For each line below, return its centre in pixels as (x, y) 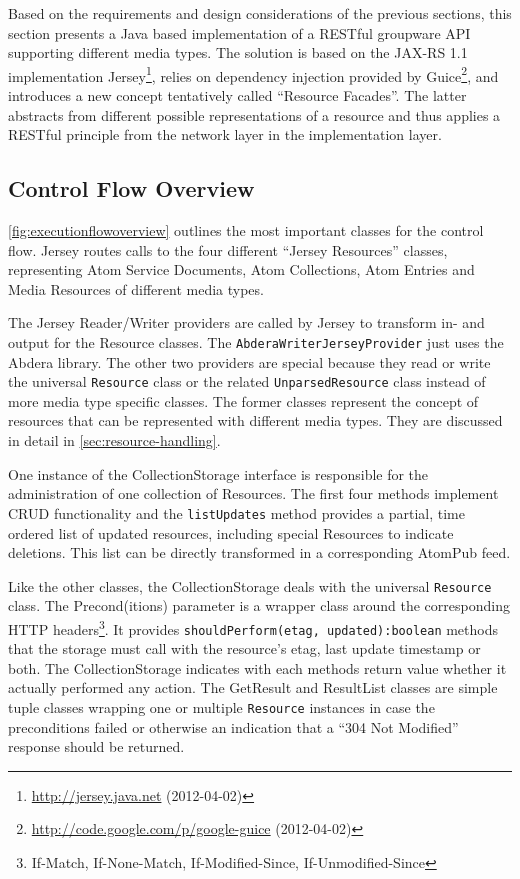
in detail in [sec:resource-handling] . (114, 440)
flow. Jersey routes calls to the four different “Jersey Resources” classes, (228, 249)
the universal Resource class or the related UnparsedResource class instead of (247, 381)
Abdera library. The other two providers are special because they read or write (249, 361)
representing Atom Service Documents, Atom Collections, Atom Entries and (241, 269)
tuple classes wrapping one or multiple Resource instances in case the (221, 707)
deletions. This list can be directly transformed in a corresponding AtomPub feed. (259, 552)
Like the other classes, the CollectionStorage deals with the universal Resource (250, 585)
